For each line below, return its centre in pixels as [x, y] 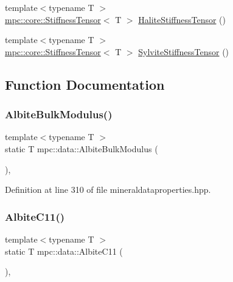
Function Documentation [85, 84]
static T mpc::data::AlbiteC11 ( [64, 251]
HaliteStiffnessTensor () [182, 19]
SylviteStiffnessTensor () [184, 51]
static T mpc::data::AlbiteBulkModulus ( [82, 148]
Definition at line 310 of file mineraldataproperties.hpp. [108, 190]
